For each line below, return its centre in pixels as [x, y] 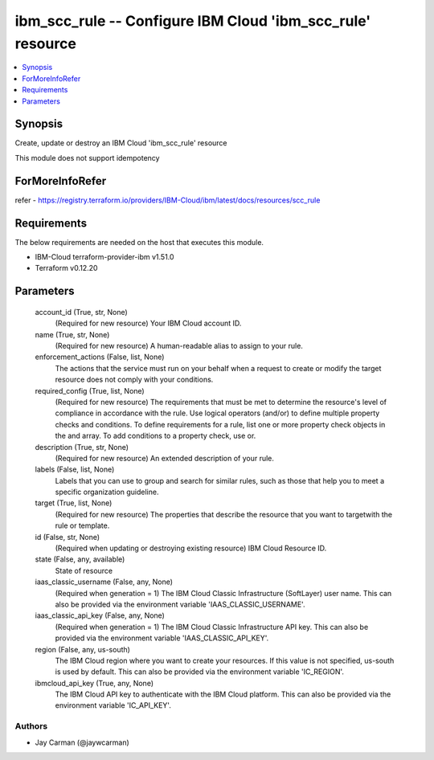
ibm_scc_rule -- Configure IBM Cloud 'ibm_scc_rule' [193, 21]
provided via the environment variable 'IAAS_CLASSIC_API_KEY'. [162, 638]
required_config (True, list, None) [90, 390]
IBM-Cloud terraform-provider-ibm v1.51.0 [104, 257]
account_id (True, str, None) [81, 312]
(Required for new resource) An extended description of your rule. [165, 458]
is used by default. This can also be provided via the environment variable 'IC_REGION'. [200, 672]
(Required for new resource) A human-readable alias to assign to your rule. [179, 345]
